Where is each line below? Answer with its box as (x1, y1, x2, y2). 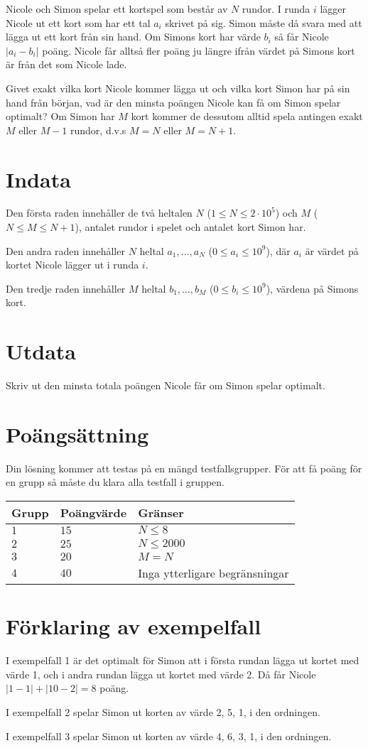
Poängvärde (60, 504, 127, 521)
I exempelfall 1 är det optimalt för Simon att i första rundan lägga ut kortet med (6, 653, 359, 668)
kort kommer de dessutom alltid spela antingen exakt (131, 109, 363, 124)
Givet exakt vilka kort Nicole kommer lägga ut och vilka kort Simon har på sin (6, 80, 350, 95)
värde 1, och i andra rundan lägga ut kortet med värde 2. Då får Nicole (6, 666, 316, 681)
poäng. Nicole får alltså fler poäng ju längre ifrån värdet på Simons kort (42, 43, 355, 58)
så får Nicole (274, 29, 329, 44)
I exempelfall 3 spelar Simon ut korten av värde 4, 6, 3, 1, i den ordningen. (6, 728, 332, 743)
